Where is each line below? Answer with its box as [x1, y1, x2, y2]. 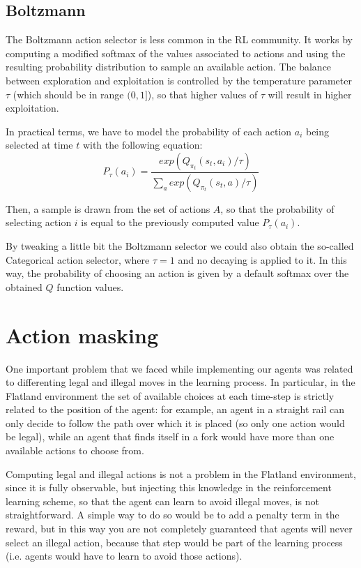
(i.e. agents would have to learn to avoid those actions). [6, 548, 243, 563]
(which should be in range [13, 87, 124, 101]
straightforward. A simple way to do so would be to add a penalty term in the [6, 507, 339, 522]
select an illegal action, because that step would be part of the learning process [6, 535, 343, 549]
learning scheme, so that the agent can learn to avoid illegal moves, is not [6, 493, 319, 508]
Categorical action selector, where [6, 252, 150, 267]
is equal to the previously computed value [81, 215, 259, 230]
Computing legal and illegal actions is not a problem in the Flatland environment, [6, 466, 356, 481]
